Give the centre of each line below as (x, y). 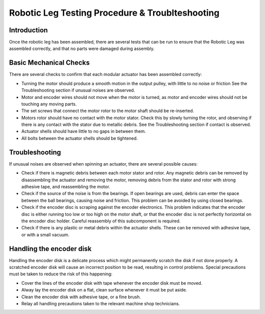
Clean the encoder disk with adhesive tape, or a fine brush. (81, 297)
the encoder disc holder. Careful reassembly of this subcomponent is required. (101, 221)
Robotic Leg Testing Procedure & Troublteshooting (114, 13)
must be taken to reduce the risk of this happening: (61, 274)
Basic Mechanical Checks (50, 63)
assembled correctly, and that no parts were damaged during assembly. (82, 48)
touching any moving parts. (49, 104)
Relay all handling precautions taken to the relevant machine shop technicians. (101, 303)
